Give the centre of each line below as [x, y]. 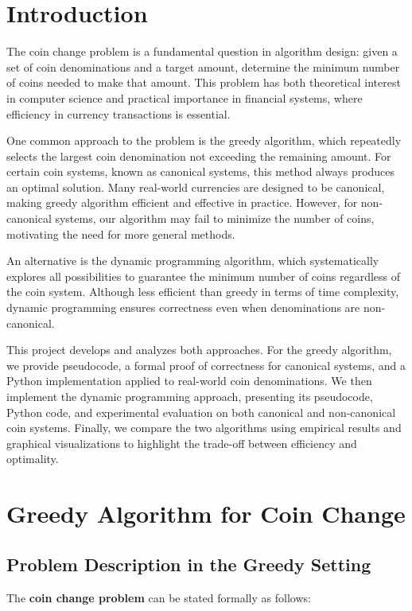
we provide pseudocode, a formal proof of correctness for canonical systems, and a [206, 365]
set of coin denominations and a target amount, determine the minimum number [203, 66]
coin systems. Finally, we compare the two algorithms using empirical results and [204, 428]
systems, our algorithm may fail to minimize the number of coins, [215, 218]
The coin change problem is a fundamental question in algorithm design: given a [202, 51]
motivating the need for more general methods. [121, 234]
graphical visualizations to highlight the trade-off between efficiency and [182, 443]
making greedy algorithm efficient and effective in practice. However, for [182, 202]
